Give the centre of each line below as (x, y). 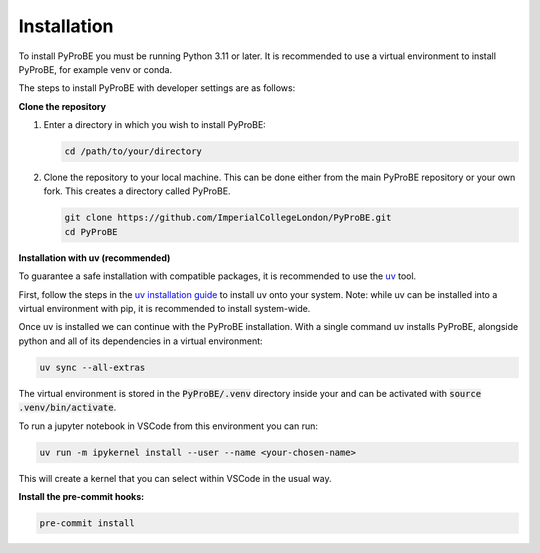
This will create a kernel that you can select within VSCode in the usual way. (175, 478)
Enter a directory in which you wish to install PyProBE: (155, 125)
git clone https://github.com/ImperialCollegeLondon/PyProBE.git (228, 218)
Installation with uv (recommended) (94, 257)
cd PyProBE (91, 231)
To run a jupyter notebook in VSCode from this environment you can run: (168, 426)
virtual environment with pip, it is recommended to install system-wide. (164, 308)
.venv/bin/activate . (67, 407)
